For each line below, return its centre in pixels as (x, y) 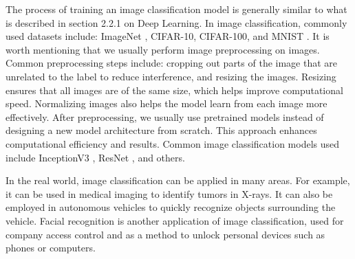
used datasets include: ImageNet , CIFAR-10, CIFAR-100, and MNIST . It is (168, 36)
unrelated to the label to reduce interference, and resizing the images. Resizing (171, 76)
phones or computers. (51, 248)
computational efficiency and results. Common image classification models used (173, 143)
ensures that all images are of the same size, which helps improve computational (174, 90)
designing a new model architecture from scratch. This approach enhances (161, 130)
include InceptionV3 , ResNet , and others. (95, 157)
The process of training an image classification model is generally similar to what (176, 9)
